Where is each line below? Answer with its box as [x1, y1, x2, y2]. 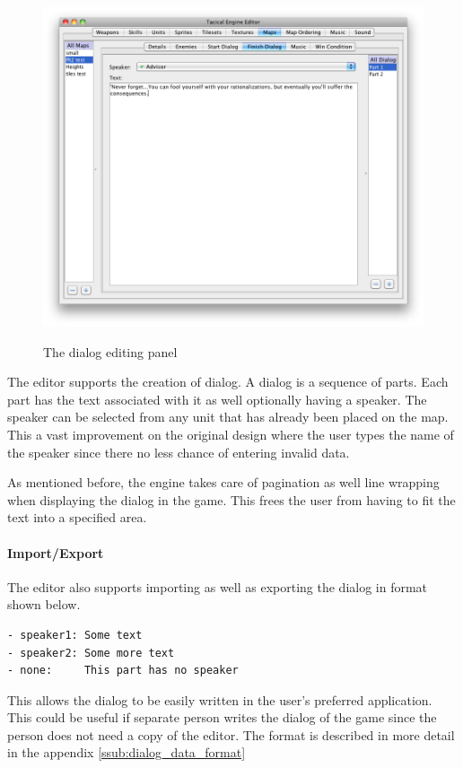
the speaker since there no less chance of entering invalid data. [7, 442, 350, 461]
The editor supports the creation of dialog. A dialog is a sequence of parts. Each [7, 372, 449, 391]
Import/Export [7, 543, 104, 562]
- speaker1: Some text [7, 628, 143, 641]
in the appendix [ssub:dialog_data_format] [7, 743, 246, 762]
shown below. [7, 595, 81, 614]
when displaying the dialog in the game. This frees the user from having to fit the [7, 490, 456, 509]
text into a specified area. [7, 508, 147, 527]
